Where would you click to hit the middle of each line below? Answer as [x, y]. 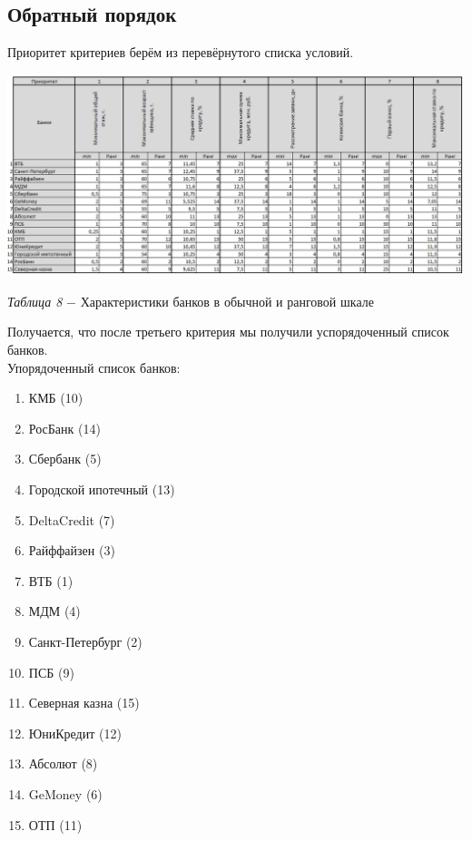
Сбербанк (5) [65, 459]
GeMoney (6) [65, 793]
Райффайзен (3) [72, 550]
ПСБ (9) [51, 672]
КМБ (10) [56, 398]
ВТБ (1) [51, 580]
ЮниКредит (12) [75, 733]
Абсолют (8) [63, 763]
